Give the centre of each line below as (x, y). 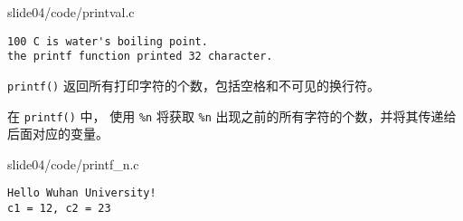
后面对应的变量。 (58, 134)
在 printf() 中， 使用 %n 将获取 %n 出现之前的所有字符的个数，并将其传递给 (232, 115)
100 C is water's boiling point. (108, 41)
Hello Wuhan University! (82, 193)
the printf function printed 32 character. (140, 57)
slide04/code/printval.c (71, 12)
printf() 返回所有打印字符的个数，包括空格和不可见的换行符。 (194, 85)
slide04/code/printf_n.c (73, 163)
